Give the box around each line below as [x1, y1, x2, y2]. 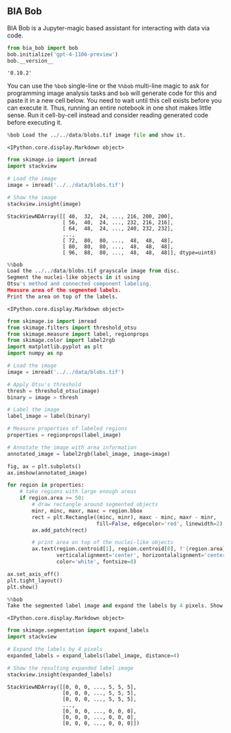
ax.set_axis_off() [7, 570, 60, 578]
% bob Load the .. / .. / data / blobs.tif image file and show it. [7, 132, 186, 139]
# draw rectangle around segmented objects [32, 501, 158, 508]
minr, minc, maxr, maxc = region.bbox [32, 507, 143, 514]
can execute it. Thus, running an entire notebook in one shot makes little [7, 103, 212, 112]
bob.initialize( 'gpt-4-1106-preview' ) [7, 51, 118, 58]
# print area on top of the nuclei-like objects [32, 539, 174, 546]
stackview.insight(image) [7, 200, 81, 208]
